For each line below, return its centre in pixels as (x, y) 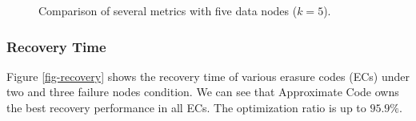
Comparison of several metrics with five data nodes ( (168, 10)
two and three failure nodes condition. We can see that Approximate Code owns (203, 92)
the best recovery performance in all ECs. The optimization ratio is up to (186, 107)
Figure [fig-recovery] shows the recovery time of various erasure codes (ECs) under (208, 76)
